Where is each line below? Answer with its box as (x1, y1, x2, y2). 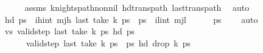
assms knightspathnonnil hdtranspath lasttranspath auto (24, 1, 250, 13)
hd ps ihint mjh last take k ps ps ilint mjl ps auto (4, 13, 258, 25)
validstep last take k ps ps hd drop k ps (26, 36, 191, 49)
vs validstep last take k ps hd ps (4, 25, 135, 37)
